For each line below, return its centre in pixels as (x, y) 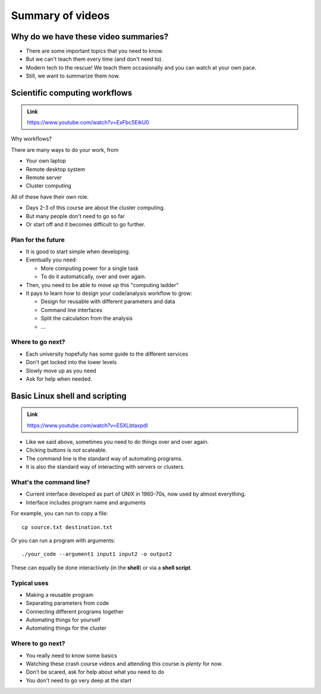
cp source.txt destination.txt (67, 527)
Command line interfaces (72, 310)
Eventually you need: (51, 260)
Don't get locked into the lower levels (71, 362)
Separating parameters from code (67, 603)
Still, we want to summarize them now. (73, 76)
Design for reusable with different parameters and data (108, 301)
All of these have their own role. (50, 197)
